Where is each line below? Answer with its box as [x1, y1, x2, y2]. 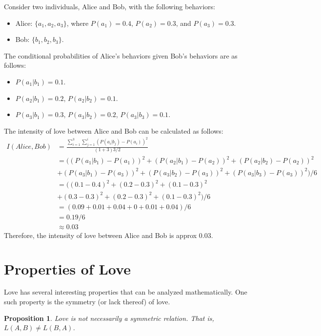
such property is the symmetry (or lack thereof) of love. [4, 296, 170, 307]
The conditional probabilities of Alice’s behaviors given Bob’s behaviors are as [4, 50, 238, 60]
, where [66, 18, 89, 28]
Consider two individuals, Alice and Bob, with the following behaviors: [4, 1, 215, 11]
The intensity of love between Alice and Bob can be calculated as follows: [4, 125, 223, 136]
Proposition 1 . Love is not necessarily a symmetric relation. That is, [4, 313, 214, 323]
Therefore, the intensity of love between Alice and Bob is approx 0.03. [4, 230, 213, 240]
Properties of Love [4, 258, 131, 278]
